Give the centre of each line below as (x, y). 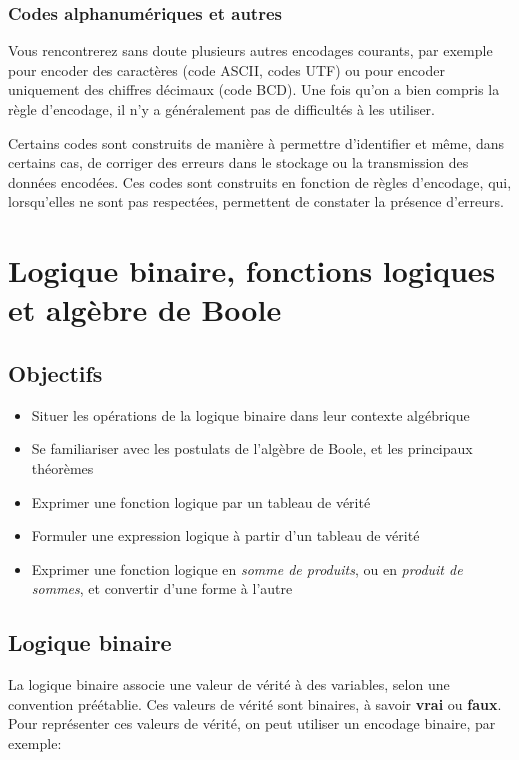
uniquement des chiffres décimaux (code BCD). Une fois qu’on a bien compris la (254, 89)
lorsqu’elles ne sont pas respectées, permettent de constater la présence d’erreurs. (256, 201)
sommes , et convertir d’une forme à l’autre (162, 588)
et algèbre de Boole (145, 309)
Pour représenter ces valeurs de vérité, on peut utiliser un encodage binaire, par (252, 723)
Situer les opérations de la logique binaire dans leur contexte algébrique (250, 414)
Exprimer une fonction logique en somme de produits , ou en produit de (247, 568)
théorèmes (62, 467)
